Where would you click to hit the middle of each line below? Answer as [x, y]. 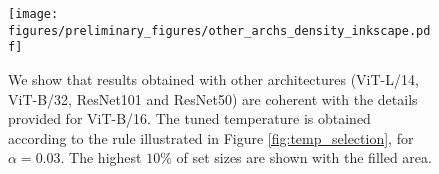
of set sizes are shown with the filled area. [304, 157]
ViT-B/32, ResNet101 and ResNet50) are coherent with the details [213, 98]
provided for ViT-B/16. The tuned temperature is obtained [189, 118]
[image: [33, 14]
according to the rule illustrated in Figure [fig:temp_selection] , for [211, 137]
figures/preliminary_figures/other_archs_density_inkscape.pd [219, 30]
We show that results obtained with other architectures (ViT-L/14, [213, 78]
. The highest [101, 157]
